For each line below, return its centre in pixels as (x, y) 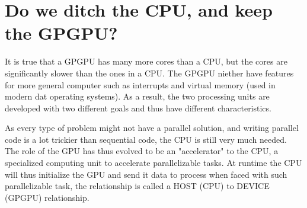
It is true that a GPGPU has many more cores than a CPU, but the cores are (146, 61)
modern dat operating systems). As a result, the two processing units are (137, 96)
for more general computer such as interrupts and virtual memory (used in (140, 84)
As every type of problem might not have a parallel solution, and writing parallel (152, 128)
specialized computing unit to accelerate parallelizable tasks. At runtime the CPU (153, 163)
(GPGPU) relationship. (47, 197)
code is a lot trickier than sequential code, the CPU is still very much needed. (146, 139)
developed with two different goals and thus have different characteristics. (138, 108)
